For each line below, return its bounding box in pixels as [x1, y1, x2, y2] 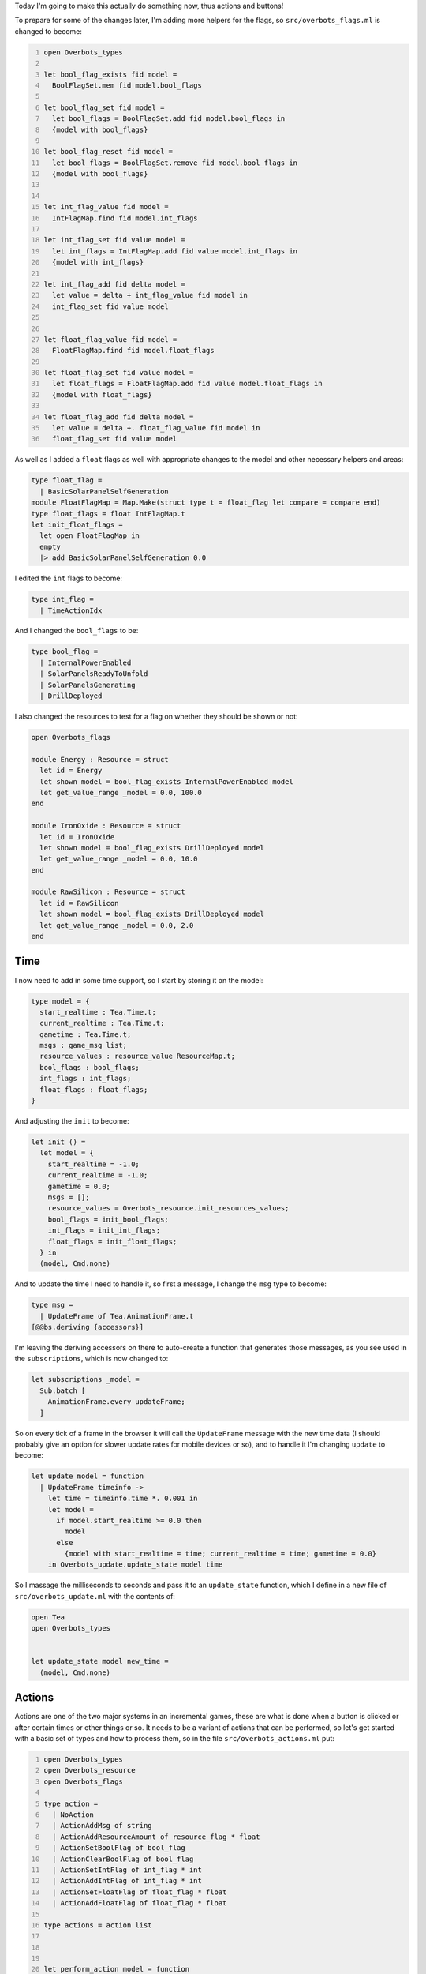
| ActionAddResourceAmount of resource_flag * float [51, 1832, 260, 1841]
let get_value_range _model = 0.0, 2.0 [39, 921, 194, 929]
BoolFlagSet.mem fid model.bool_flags [51, 81, 203, 90]
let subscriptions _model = [31, 1375, 140, 1384]
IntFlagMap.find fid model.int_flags [51, 213, 198, 223]
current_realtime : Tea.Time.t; [39, 1019, 165, 1028]
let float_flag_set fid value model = [43, 368, 194, 377]
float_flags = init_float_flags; [47, 1237, 177, 1246]
